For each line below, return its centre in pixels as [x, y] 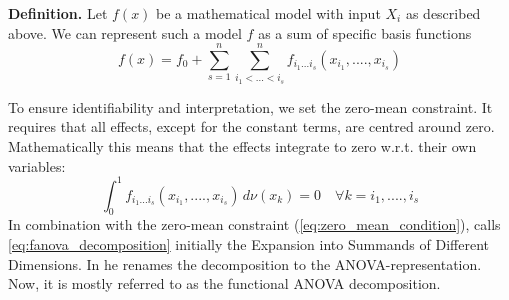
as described [443, 13]
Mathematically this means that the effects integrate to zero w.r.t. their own [242, 145]
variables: [37, 165]
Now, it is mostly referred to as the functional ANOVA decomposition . [224, 283]
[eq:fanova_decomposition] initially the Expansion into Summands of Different [249, 243]
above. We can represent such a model [125, 32]
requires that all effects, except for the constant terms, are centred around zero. [251, 126]
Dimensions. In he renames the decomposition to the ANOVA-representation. [245, 263]
